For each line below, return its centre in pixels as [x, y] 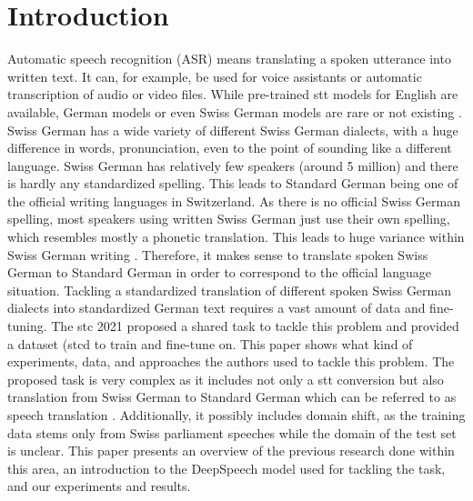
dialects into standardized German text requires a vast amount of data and [216, 308]
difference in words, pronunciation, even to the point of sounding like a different [230, 148]
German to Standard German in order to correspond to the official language [220, 272]
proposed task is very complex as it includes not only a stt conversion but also [226, 379]
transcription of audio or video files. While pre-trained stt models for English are [233, 94]
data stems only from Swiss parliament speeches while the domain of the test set [232, 432]
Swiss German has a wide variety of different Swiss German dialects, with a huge [233, 130]
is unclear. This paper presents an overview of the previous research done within [231, 451]
